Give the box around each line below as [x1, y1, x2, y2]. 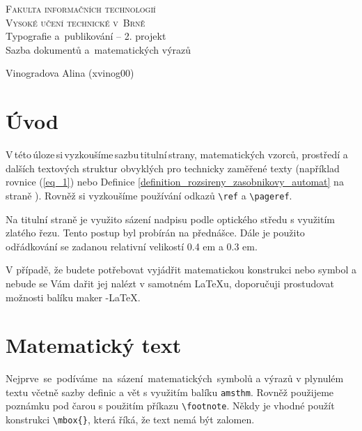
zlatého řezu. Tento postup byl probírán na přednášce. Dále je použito [6, 225, 305, 240]
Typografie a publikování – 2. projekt [6, 29, 166, 43]
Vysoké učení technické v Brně [6, 15, 145, 29]
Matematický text [6, 331, 182, 359]
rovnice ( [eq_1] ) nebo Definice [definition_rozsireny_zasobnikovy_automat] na [6, 174, 344, 189]
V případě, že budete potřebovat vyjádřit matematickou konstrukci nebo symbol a [6, 262, 356, 277]
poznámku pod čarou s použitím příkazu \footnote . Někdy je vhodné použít [6, 398, 335, 413]
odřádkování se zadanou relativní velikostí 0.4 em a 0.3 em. [6, 239, 258, 253]
